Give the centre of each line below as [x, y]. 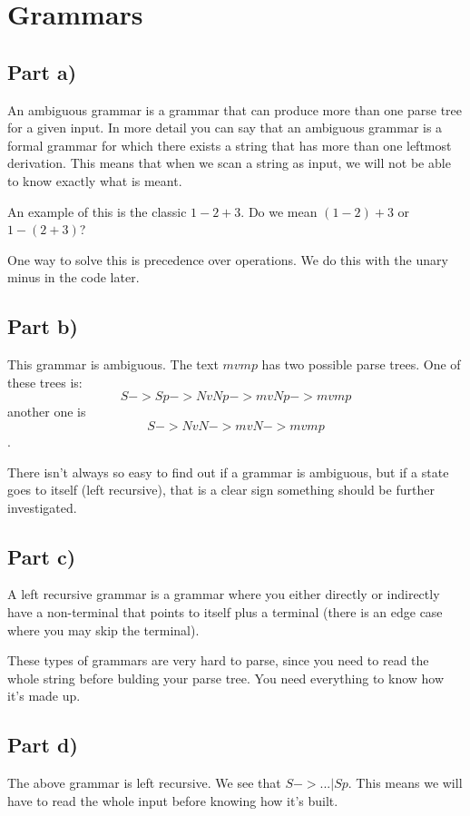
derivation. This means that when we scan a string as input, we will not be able [229, 163]
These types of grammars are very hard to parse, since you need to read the [218, 660]
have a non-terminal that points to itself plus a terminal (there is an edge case [225, 612]
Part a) [42, 71]
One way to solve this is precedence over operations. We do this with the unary [228, 259]
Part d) [43, 745]
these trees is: [45, 382]
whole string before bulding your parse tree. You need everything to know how [226, 678]
